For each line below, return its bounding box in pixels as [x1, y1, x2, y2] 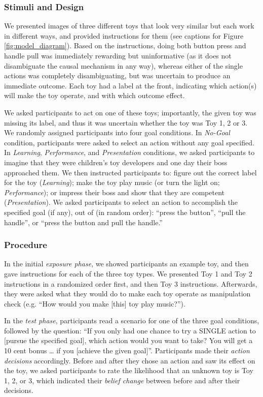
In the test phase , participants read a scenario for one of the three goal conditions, [4, 315, 259, 326]
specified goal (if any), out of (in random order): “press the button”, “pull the [4, 206, 246, 217]
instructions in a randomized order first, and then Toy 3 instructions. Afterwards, [4, 278, 257, 289]
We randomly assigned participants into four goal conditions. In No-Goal [4, 127, 230, 138]
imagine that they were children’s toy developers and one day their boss [4, 157, 228, 167]
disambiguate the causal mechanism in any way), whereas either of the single [4, 60, 243, 71]
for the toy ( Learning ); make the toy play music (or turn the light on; [4, 177, 220, 188]
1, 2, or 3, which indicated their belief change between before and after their [4, 375, 240, 385]
